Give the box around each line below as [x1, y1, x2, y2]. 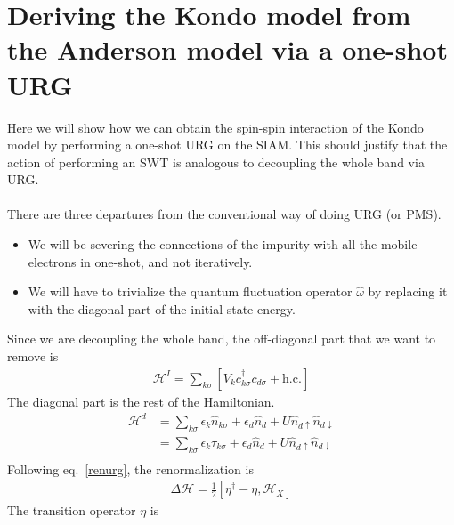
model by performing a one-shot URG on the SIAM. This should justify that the [7, 135, 448, 154]
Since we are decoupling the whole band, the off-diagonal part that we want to [7, 329, 436, 348]
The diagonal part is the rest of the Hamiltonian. [7, 392, 275, 410]
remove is [7, 347, 59, 366]
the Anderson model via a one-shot [7, 31, 448, 68]
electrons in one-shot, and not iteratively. [28, 252, 253, 271]
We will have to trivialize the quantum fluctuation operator [28, 282, 353, 301]
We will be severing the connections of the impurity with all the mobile [28, 235, 418, 254]
